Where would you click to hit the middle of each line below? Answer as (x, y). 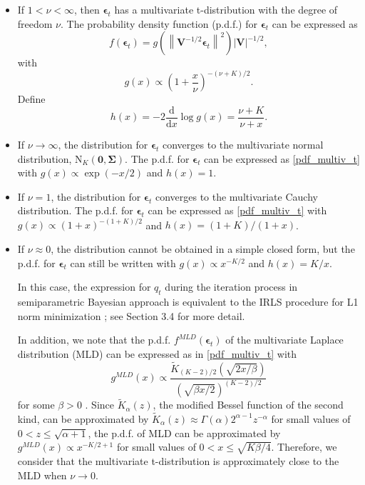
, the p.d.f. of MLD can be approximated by (184, 432)
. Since (100, 405)
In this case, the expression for (84, 287)
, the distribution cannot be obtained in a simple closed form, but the (203, 249)
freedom (35, 23)
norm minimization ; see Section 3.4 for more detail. (131, 315)
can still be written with (123, 262)
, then (87, 9)
